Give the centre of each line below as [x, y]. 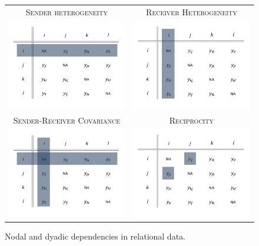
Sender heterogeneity [67, 11]
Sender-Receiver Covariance [67, 120]
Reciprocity [191, 120]
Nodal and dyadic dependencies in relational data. [95, 236]
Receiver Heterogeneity [192, 11]
